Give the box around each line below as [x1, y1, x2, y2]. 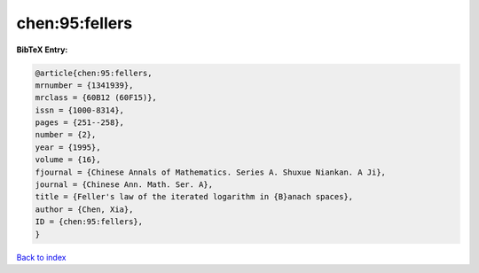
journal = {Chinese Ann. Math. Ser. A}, [35, 180, 213, 190]
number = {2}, [35, 129, 97, 140]
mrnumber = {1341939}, [35, 80, 134, 90]
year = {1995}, [35, 142, 101, 152]
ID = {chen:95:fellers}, [35, 217, 144, 227]
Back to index [16, 252, 67, 262]
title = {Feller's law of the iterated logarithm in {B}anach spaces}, [35, 191, 354, 202]
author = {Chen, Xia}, [35, 204, 134, 214]
